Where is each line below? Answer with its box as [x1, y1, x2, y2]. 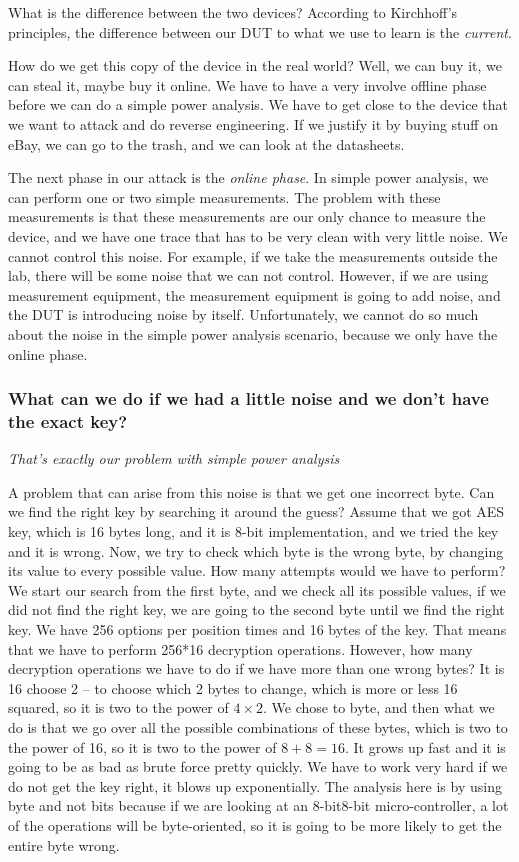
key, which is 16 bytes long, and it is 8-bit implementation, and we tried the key [8, 521, 499, 542]
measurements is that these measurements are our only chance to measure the [8, 206, 486, 227]
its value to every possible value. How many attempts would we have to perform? [8, 560, 506, 581]
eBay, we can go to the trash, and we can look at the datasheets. [8, 133, 405, 154]
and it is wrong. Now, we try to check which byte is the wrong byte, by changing [8, 540, 504, 561]
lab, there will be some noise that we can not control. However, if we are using [8, 265, 489, 286]
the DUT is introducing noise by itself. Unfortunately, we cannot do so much [8, 304, 479, 325]
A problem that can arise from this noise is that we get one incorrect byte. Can [8, 481, 495, 502]
